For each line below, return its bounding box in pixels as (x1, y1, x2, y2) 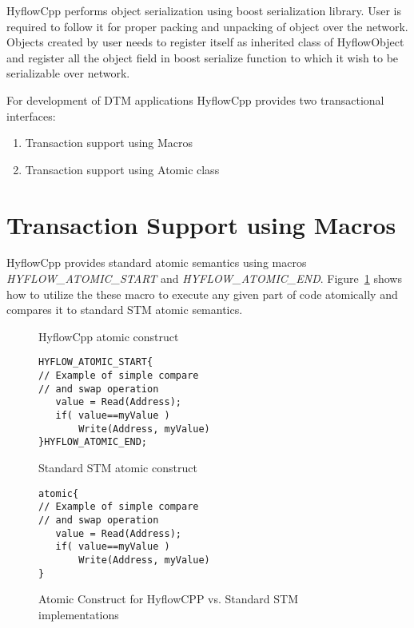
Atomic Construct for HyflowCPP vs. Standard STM (38, 590, 299, 607)
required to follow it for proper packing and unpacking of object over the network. (6, 18, 408, 34)
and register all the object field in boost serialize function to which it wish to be (6, 49, 399, 66)
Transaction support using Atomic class (25, 161, 220, 177)
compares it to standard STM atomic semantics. (6, 301, 243, 318)
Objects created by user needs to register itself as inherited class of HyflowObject (6, 34, 404, 50)
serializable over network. (6, 65, 130, 81)
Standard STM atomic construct (38, 459, 197, 476)
